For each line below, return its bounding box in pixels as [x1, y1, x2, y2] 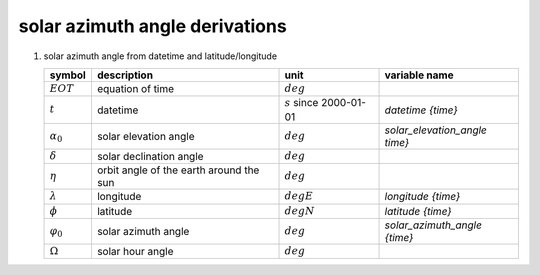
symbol [49, 68, 87, 82]
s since [284, 96, 319, 110]
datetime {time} [384, 103, 459, 117]
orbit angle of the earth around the [96, 163, 260, 177]
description [96, 68, 154, 82]
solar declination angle [96, 149, 204, 163]
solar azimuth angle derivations [18, 15, 287, 37]
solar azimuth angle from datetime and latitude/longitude [43, 50, 278, 62]
